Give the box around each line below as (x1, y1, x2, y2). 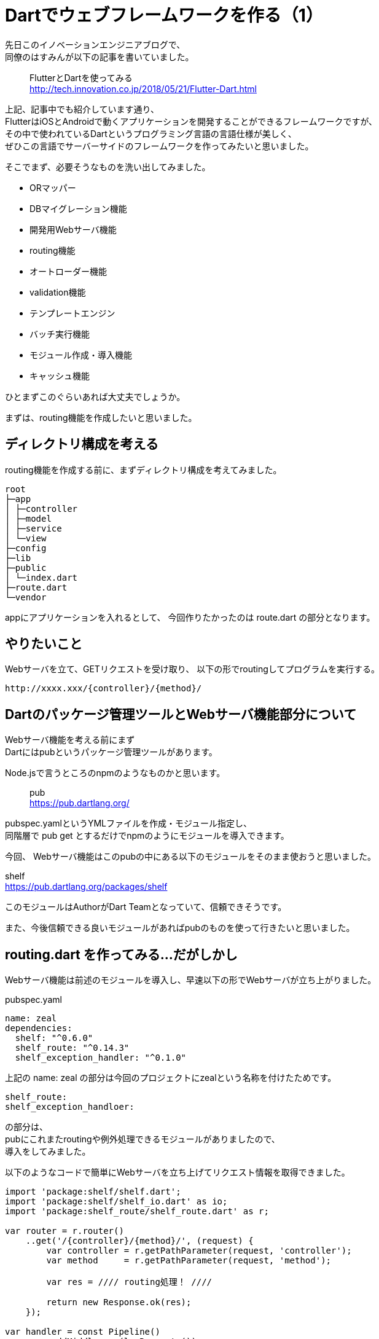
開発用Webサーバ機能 (29, 224, 117, 235)
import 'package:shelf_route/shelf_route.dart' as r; (5, 1206, 269, 1217)
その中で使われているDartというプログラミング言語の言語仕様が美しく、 (5, 128, 297, 139)
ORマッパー (29, 182, 76, 193)
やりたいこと (5, 636, 82, 652)
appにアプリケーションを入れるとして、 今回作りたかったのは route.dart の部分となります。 (5, 611, 375, 622)
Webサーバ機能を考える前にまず (5, 734, 135, 745)
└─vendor (5, 592, 47, 602)
